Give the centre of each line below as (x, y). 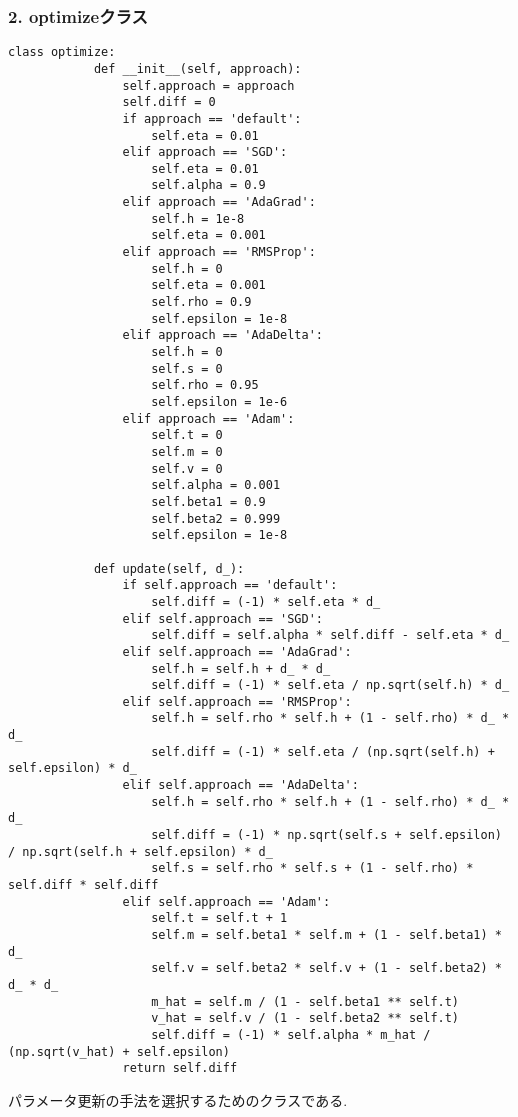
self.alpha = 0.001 (216, 485)
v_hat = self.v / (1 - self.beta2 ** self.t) (305, 1018)
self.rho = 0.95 (205, 385)
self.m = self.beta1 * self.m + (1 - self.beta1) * (326, 935)
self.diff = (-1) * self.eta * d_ (266, 601)
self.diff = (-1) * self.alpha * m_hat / (291, 1034)
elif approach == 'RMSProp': (219, 252)
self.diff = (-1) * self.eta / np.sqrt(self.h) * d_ (330, 685)
